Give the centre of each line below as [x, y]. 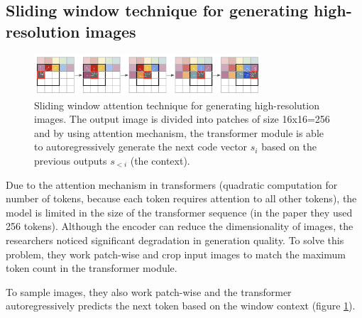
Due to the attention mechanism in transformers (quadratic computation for [172, 184]
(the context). [160, 160]
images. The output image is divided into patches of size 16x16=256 [182, 119]
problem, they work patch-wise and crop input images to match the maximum [176, 254]
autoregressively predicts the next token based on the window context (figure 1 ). [181, 306]
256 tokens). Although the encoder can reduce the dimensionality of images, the [180, 226]
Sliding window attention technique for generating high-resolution [177, 105]
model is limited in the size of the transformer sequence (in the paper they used [179, 212]
